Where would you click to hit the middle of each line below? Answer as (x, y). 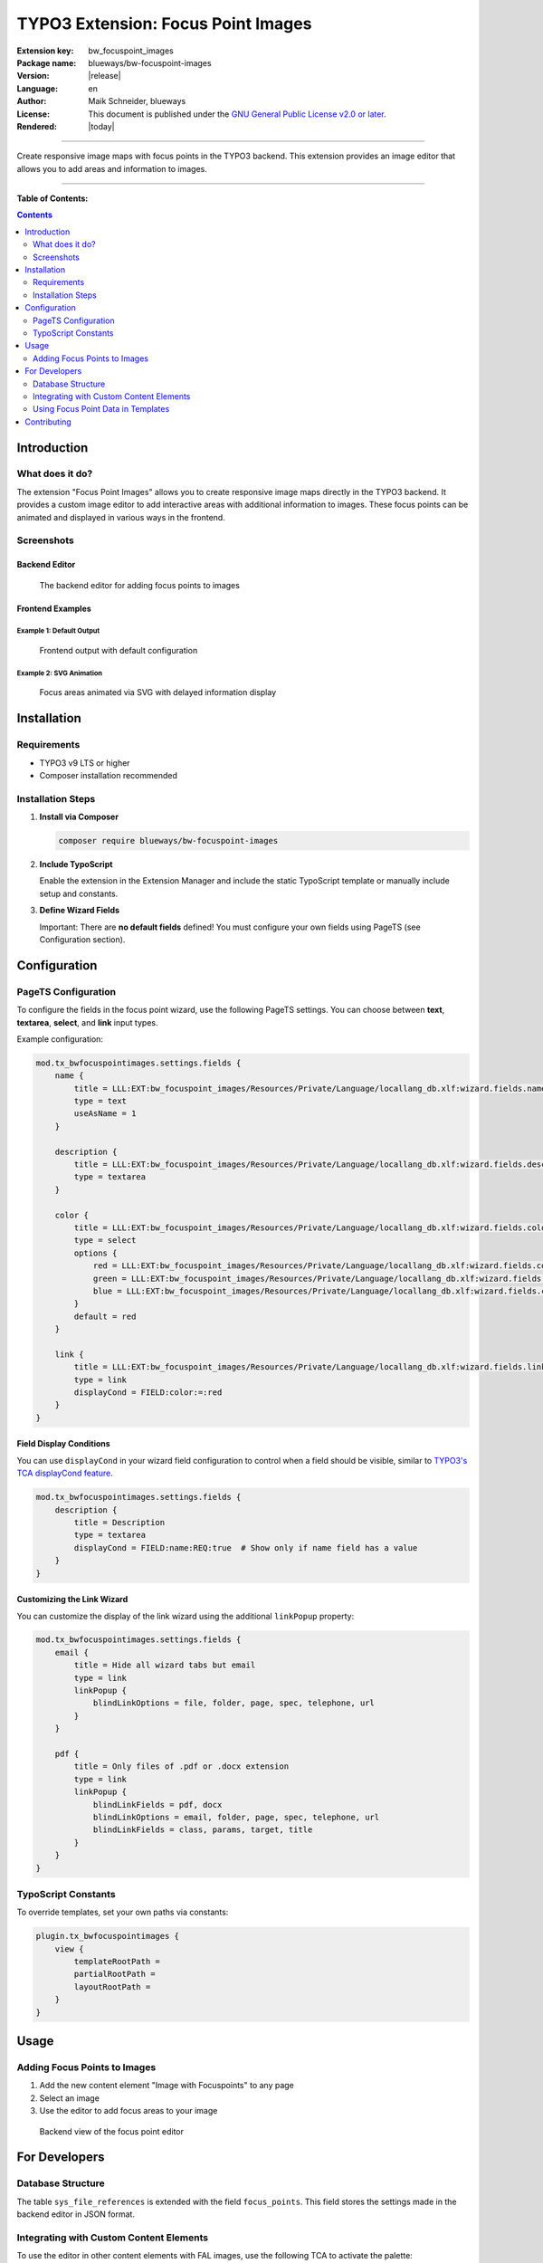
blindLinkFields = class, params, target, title (203, 1830)
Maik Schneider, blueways (137, 101)
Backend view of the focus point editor (112, 2131)
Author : (32, 101)
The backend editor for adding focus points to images (139, 585)
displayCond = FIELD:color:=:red (148, 1393)
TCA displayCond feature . (65, 1473)
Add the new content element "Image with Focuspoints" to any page (167, 2086)
